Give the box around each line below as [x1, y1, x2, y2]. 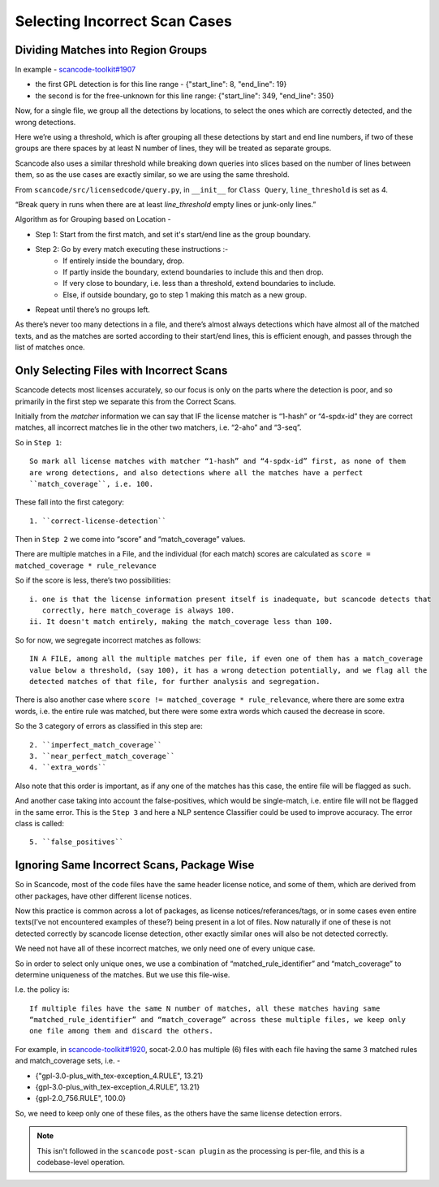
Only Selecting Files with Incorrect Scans [15, 364, 228, 378]
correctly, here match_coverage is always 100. [41, 606, 235, 615]
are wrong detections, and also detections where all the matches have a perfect [29, 468, 364, 477]
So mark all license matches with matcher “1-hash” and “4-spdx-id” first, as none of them [29, 457, 406, 466]
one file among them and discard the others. [29, 1026, 214, 1036]
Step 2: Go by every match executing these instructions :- [35, 245, 229, 254]
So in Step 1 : [15, 437, 62, 447]
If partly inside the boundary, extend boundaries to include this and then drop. [62, 266, 324, 276]
